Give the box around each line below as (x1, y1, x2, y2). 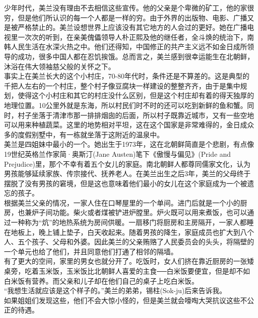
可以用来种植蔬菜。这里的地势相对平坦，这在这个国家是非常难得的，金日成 (4, 119, 247, 130)
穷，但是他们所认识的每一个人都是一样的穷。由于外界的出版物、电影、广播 (4, 12, 247, 22)
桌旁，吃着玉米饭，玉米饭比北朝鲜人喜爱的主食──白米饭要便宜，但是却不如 (4, 266, 250, 276)
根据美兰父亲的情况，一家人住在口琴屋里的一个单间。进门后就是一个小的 (4, 197, 240, 208)
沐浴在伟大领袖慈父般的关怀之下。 (4, 61, 115, 71)
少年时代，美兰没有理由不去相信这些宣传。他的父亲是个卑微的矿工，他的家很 (4, 2, 254, 12)
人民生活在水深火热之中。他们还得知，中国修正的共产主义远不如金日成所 (10, 41, 247, 52)
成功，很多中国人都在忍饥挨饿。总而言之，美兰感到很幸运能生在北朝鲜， (17, 51, 254, 61)
